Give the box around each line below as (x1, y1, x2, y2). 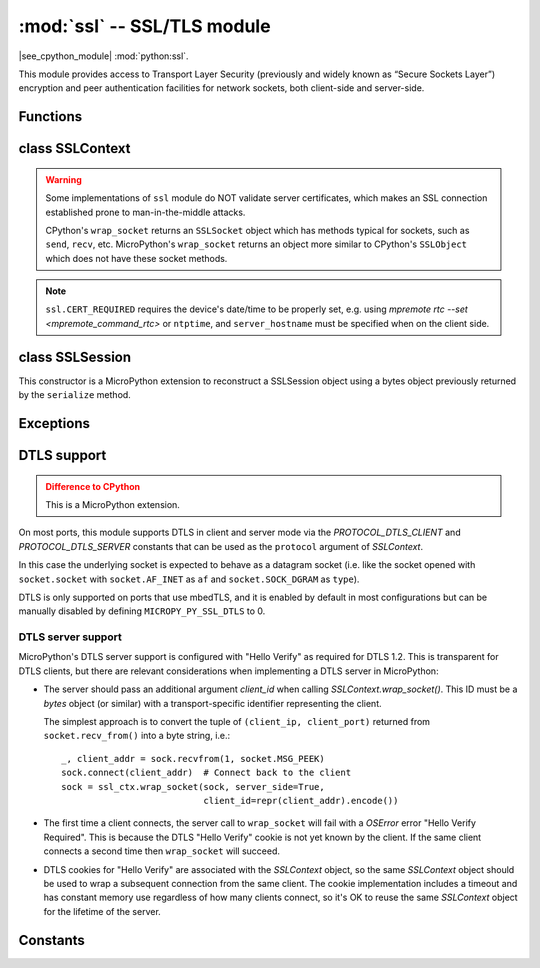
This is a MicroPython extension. (45, 498, 180, 510)
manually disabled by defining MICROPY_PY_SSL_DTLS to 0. (18, 605, 266, 617)
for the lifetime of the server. (43, 905, 162, 917)
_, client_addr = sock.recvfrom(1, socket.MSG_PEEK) (61, 753, 325, 764)
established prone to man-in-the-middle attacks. (45, 206, 246, 218)
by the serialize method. (18, 389, 132, 401)
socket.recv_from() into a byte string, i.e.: (43, 730, 231, 742)
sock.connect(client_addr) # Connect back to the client (61, 767, 352, 779)
